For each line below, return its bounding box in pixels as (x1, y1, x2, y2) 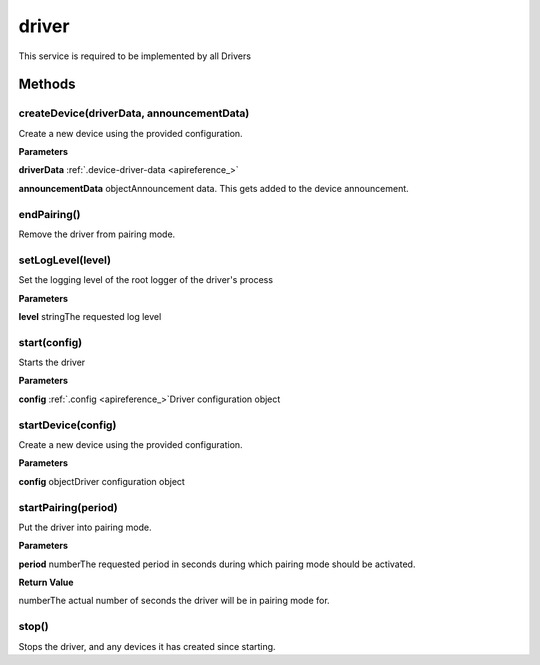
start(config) (18, 335, 83, 349)
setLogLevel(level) (18, 253, 112, 267)
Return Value (18, 576, 74, 589)
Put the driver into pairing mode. (18, 521, 152, 533)
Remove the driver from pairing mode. (18, 228, 176, 240)
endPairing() (18, 207, 81, 221)
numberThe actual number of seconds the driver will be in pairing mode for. (18, 595, 330, 607)
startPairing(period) (18, 500, 119, 514)
